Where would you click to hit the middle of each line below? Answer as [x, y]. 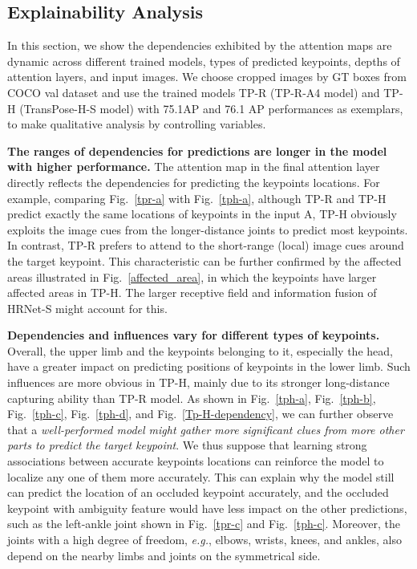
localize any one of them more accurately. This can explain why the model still [201, 476]
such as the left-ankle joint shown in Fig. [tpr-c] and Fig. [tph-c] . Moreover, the [204, 524]
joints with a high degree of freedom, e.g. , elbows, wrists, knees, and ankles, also [204, 540]
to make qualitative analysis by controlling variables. [137, 124]
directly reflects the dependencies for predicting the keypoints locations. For [194, 182]
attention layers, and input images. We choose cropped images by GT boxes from [207, 77]
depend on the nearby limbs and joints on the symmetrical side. [164, 555]
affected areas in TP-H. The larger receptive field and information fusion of [192, 293]
